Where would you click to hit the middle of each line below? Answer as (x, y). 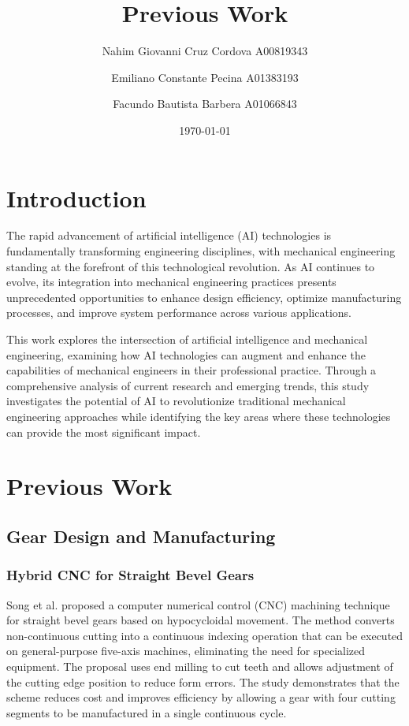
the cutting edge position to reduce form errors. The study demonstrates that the (203, 681)
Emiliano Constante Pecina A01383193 (205, 77)
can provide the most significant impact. (104, 432)
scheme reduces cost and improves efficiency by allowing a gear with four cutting (201, 697)
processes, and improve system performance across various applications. (179, 313)
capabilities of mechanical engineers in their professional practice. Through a (191, 370)
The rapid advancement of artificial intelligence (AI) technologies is (169, 235)
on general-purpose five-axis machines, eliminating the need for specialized (186, 651)
